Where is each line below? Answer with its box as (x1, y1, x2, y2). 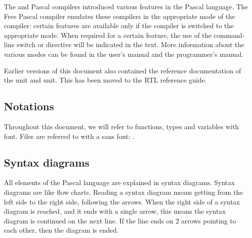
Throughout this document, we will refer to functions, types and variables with (4, 121, 239, 131)
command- (214, 30, 245, 40)
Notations (4, 99, 54, 114)
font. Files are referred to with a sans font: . (4, 131, 134, 141)
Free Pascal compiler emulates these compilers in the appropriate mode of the (4, 11, 235, 21)
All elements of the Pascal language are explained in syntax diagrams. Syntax (4, 177, 235, 187)
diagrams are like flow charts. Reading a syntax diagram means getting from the (4, 187, 243, 197)
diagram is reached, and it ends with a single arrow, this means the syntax (4, 206, 226, 216)
